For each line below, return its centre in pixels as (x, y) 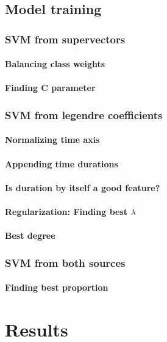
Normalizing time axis (52, 140)
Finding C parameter (50, 88)
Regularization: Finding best (66, 211)
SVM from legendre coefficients (84, 115)
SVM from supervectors (65, 39)
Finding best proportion (57, 287)
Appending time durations (62, 163)
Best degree (30, 235)
